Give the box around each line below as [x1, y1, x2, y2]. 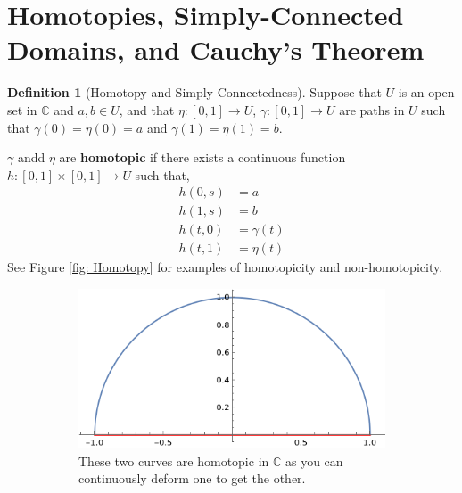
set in [7, 100, 37, 119]
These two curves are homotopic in [78, 451, 269, 470]
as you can [285, 451, 343, 470]
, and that [119, 100, 175, 119]
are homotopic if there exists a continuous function [59, 148, 346, 167]
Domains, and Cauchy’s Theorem [7, 31, 425, 68]
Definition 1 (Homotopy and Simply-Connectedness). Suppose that [7, 83, 382, 102]
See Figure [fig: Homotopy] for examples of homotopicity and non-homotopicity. [7, 258, 443, 276]
